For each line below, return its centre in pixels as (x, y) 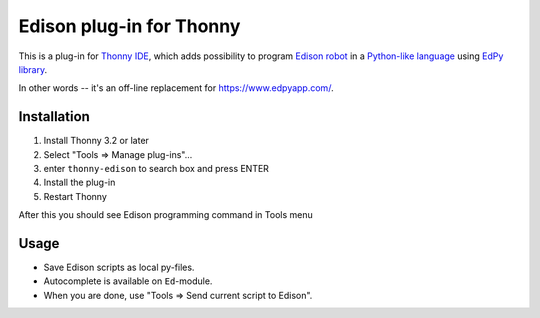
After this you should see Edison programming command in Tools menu (166, 215)
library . (33, 69)
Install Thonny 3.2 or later (96, 141)
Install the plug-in (79, 182)
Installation (54, 116)
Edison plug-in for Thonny (129, 26)
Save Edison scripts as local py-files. (119, 267)
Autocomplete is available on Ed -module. (128, 281)
